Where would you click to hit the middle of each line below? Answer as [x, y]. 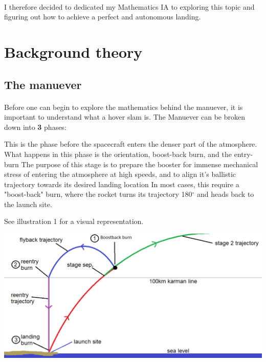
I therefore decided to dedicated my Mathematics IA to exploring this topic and [129, 6]
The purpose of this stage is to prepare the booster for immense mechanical [140, 164]
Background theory [73, 51]
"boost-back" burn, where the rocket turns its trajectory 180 [98, 194]
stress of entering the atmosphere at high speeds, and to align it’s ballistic [120, 174]
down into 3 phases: [35, 127]
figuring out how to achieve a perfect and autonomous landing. [103, 17]
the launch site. [28, 204]
